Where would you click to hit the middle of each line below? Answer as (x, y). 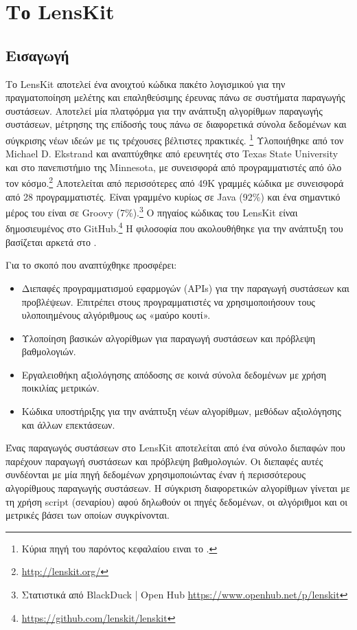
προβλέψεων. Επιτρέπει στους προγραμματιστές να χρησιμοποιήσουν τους (168, 301)
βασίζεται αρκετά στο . (51, 241)
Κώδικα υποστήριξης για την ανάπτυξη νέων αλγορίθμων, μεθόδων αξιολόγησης (181, 411)
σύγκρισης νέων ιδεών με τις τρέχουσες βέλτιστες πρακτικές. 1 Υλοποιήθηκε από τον (175, 139)
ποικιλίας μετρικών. (60, 388)
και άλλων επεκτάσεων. (68, 424)
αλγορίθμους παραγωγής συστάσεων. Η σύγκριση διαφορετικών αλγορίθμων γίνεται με (178, 488)
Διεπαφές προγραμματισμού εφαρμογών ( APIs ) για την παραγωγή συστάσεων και (185, 288)
